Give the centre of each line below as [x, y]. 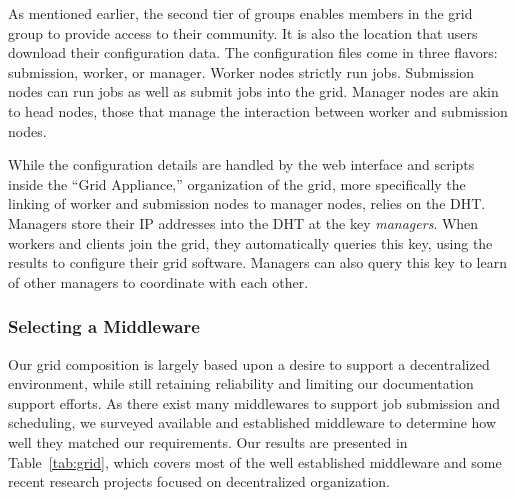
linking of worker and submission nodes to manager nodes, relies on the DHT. [247, 203]
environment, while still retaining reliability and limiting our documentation [241, 383]
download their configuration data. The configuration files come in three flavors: [253, 52]
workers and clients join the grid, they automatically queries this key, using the [250, 242]
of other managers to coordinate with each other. [158, 281]
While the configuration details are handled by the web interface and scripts [241, 164]
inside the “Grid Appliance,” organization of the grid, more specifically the [237, 183]
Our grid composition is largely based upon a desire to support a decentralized [249, 363]
